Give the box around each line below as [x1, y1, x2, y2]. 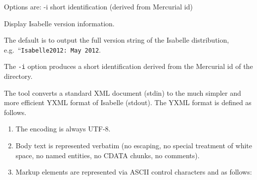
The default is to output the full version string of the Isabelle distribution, [4, 35, 229, 45]
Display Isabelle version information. [4, 18, 115, 28]
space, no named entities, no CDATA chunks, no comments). [15, 150, 200, 160]
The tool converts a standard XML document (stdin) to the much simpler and [4, 87, 241, 98]
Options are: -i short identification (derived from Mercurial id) [4, 1, 193, 11]
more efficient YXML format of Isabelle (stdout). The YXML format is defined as [4, 97, 252, 108]
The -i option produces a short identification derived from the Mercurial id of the [4, 61, 253, 71]
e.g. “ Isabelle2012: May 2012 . [4, 44, 101, 55]
